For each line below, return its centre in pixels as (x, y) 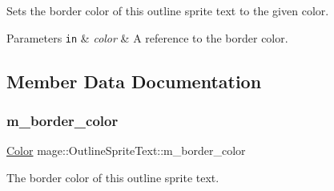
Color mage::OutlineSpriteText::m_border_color (126, 150)
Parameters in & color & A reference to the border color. (147, 37)
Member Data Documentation (134, 81)
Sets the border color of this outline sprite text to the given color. (168, 10)
